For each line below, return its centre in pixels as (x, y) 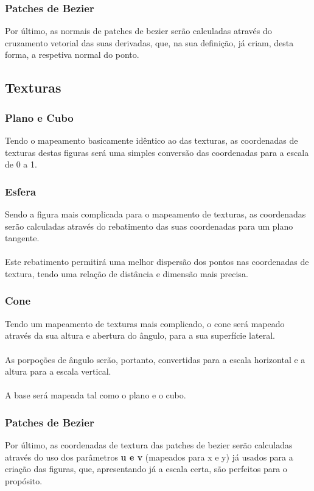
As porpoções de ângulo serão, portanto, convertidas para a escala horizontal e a (155, 359)
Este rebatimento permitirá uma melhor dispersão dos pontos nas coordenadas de (157, 262)
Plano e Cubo (39, 117)
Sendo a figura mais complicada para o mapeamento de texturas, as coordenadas (155, 214)
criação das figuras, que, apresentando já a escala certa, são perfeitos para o (146, 469)
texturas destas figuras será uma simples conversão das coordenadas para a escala (157, 152)
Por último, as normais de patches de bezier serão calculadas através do (138, 31)
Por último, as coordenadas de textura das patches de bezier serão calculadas (149, 445)
